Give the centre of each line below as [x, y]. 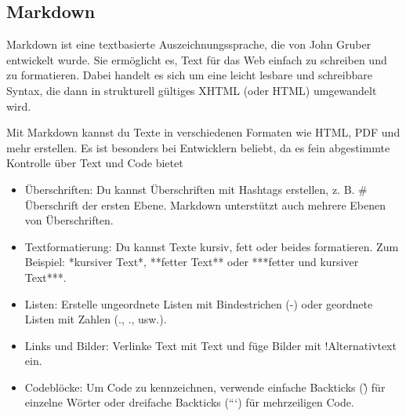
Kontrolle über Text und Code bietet [95, 163]
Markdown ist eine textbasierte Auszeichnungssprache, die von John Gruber [189, 44]
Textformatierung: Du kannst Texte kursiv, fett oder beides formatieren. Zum [212, 246]
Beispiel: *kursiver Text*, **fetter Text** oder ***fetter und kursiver [192, 262]
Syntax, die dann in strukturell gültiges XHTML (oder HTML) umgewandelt [192, 90]
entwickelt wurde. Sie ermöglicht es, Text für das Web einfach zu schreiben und [197, 59]
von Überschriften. [69, 220]
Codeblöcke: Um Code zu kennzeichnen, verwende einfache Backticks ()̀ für [205, 387]
